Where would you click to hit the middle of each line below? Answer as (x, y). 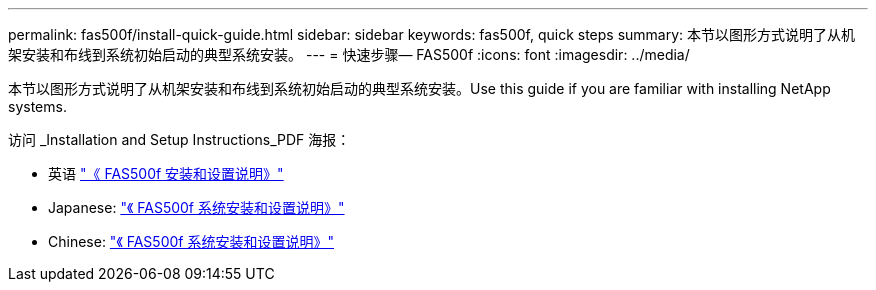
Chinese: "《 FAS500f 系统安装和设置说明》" (191, 241)
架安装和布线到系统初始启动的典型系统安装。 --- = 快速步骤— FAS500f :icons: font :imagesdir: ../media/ (349, 54)
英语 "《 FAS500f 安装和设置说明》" (166, 173)
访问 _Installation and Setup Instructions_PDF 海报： (179, 139)
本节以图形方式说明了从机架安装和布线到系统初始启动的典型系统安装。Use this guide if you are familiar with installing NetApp (419, 88)
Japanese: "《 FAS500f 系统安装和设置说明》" (196, 207)
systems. (37, 106)
